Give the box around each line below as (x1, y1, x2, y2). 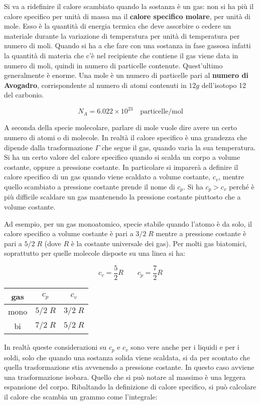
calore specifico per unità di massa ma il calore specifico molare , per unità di (4, 11, 250, 21)
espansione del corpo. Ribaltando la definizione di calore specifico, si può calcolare (4, 381, 256, 392)
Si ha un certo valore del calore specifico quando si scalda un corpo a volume (4, 152, 240, 162)
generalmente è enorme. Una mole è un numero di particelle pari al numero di (4, 70, 248, 80)
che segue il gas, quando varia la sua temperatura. (101, 142, 256, 152)
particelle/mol (140, 108, 183, 116)
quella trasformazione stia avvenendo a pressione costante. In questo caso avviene (4, 362, 254, 372)
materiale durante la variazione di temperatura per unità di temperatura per (4, 30, 240, 41)
